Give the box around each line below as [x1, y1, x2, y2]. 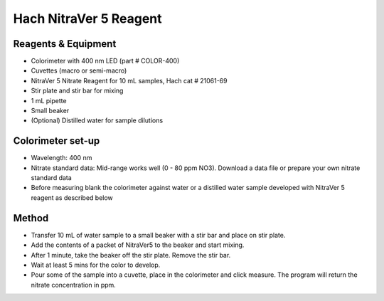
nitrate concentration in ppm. [31, 280, 117, 289]
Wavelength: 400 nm [31, 154, 92, 162]
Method [13, 212, 49, 224]
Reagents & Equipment [13, 38, 117, 50]
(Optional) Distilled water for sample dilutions [31, 116, 164, 125]
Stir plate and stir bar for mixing [31, 86, 124, 95]
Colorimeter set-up [13, 135, 100, 147]
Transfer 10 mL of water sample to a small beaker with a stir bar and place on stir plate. [31, 231, 286, 239]
